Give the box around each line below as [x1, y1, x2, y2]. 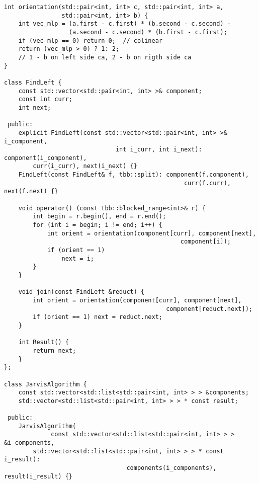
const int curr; [18, 96, 73, 103]
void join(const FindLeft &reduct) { [18, 288, 145, 296]
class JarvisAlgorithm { [4, 380, 87, 388]
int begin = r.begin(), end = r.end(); [33, 213, 166, 220]
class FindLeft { [4, 78, 62, 86]
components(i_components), [126, 464, 217, 472]
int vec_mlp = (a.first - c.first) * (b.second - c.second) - [18, 20, 231, 28]
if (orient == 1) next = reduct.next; [33, 313, 162, 321]
